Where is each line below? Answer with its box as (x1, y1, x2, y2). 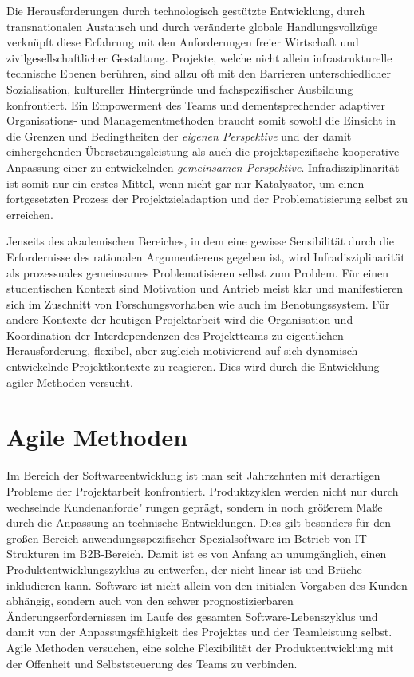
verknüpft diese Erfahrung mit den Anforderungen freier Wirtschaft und (6, 34, 359, 50)
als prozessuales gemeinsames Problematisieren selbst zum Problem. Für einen (6, 264, 389, 281)
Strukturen (6, 545, 60, 562)
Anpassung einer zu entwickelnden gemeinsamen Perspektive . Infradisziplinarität (6, 158, 400, 175)
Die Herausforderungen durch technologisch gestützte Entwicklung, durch (6, 2, 365, 18)
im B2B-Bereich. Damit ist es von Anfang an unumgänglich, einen (63, 545, 387, 562)
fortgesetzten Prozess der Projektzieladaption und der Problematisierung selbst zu (6, 190, 408, 207)
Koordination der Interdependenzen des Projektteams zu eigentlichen (6, 326, 344, 343)
